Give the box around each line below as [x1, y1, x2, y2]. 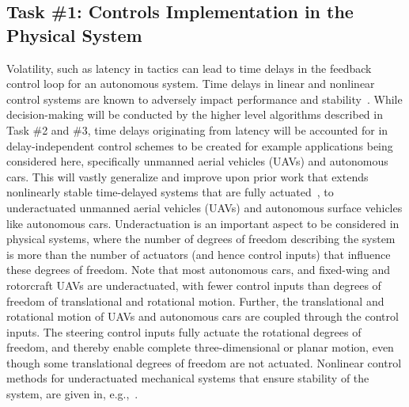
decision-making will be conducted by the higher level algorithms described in [6, 106, 383, 123]
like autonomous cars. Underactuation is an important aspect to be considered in [6, 215, 400, 231]
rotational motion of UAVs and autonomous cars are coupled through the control [6, 308, 399, 325]
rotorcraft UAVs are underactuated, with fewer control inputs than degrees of [6, 276, 381, 293]
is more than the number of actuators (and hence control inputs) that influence [6, 245, 391, 262]
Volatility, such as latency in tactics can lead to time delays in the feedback [6, 59, 372, 76]
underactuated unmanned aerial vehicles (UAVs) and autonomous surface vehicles [6, 199, 403, 215]
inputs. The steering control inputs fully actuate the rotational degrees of [6, 323, 362, 340]
